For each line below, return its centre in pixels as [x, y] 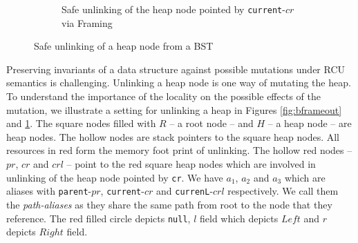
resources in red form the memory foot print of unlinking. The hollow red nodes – [179, 150]
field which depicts [239, 218]
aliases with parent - [49, 191]
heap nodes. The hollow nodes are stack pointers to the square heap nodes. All [173, 136]
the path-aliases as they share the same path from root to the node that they [169, 204]
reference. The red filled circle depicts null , [98, 218]
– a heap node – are [310, 123]
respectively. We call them [283, 191]
